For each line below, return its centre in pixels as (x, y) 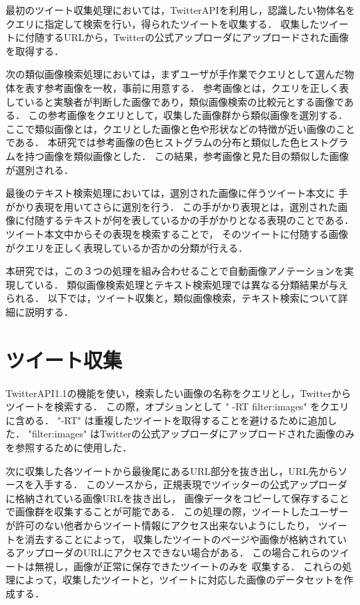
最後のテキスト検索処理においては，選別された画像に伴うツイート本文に (170, 193)
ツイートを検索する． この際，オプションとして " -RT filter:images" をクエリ (178, 406)
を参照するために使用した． (69, 447)
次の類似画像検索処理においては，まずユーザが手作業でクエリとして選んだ (175, 74)
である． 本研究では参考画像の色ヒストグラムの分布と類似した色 (153, 142)
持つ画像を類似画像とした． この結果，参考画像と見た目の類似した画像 (187, 155)
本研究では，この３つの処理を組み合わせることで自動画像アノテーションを (175, 271)
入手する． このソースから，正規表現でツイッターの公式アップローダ (191, 484)
